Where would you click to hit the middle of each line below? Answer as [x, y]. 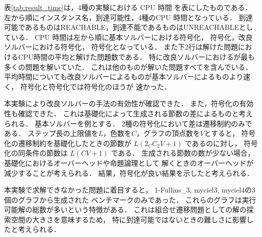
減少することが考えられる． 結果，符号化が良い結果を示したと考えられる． [129, 173]
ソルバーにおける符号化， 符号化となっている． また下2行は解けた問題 [121, 47]
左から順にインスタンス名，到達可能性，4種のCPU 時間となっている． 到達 [128, 17]
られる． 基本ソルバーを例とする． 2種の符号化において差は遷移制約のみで [128, 123]
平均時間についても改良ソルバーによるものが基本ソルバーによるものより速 [127, 77]
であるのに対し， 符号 [221, 143]
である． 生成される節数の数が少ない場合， [183, 153]
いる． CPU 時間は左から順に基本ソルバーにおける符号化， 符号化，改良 [132, 37]
